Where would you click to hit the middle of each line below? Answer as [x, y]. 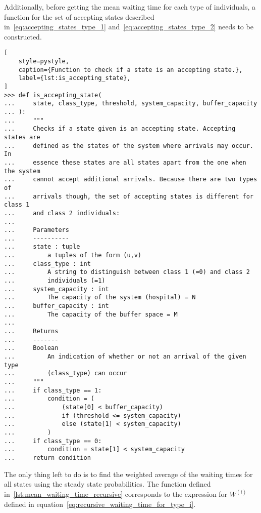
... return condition [47, 458]
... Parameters [37, 230]
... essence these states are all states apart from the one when [125, 162]
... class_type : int [47, 264]
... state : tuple [42, 247]
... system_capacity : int [57, 289]
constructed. [23, 36]
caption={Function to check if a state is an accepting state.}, [130, 70]
